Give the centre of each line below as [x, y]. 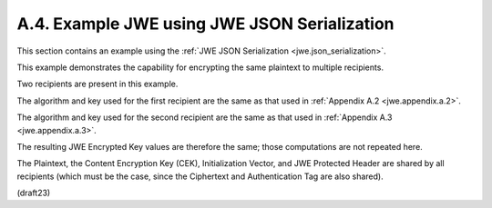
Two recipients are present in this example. [97, 84]
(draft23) [34, 193]
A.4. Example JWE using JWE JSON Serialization [206, 24]
